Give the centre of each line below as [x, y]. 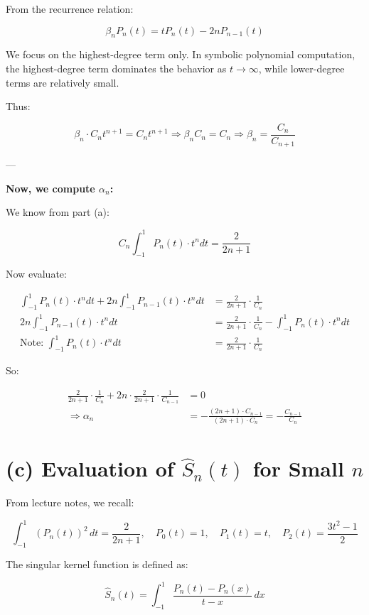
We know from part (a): [58, 212]
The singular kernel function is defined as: [97, 564]
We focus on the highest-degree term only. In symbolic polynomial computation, [181, 54]
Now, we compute [50, 188]
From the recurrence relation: [70, 9]
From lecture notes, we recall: [70, 502]
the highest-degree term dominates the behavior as [116, 68]
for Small [298, 468]
